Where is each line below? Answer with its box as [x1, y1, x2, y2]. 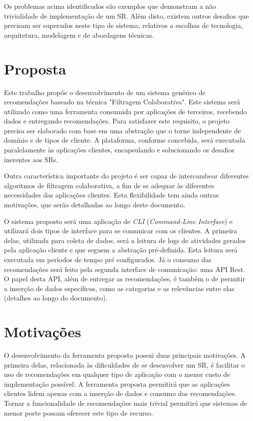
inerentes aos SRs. [4, 154, 58, 164]
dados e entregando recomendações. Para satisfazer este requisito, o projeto [4, 116, 230, 126]
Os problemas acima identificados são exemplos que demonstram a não [4, 1, 216, 11]
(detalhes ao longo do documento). [4, 293, 108, 303]
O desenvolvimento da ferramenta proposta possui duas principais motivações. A [4, 350, 246, 360]
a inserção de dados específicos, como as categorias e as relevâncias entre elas [4, 283, 234, 293]
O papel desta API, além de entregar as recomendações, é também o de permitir [4, 273, 245, 284]
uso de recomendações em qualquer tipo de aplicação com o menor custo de [4, 369, 230, 379]
